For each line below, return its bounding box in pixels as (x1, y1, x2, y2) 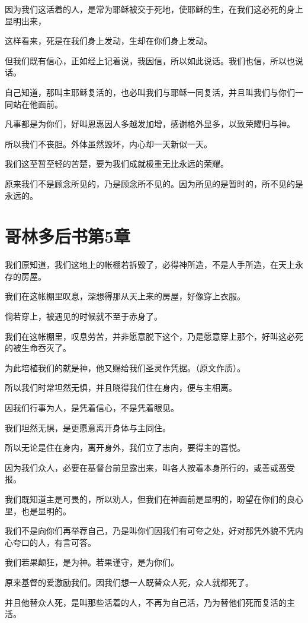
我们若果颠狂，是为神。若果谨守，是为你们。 (5, 556, 179, 568)
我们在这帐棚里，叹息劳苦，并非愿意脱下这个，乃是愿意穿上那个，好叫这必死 (5, 330, 303, 342)
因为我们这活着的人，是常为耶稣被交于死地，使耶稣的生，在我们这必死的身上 (5, 3, 303, 15)
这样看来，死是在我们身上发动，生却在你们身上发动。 (5, 34, 212, 47)
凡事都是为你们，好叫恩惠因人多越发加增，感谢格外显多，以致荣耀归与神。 (5, 118, 295, 130)
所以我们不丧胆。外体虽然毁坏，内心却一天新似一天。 (5, 137, 212, 150)
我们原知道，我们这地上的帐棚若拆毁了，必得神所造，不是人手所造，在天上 (5, 258, 295, 271)
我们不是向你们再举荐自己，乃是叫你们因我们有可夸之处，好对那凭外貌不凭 (5, 524, 295, 537)
